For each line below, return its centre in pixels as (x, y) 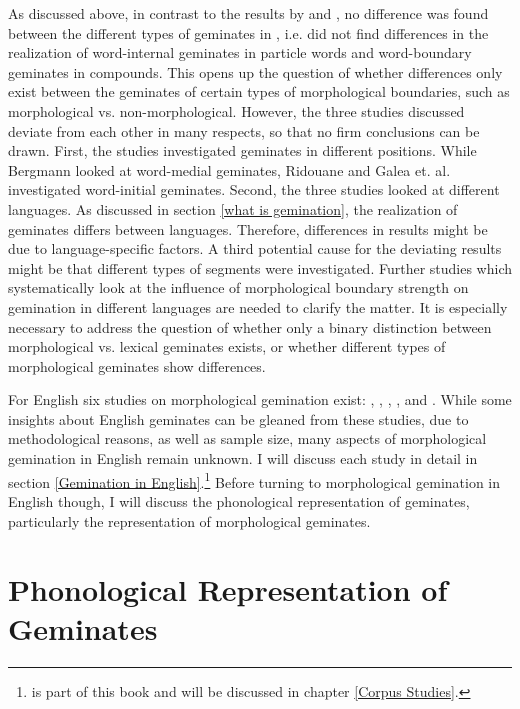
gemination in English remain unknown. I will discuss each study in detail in (243, 458)
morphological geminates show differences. (137, 365)
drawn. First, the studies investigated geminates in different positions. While (242, 150)
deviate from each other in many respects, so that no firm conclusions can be (244, 130)
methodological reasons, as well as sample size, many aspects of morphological (247, 438)
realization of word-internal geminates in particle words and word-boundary (240, 52)
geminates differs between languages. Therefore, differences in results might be (248, 228)
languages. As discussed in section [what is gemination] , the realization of (233, 208)
